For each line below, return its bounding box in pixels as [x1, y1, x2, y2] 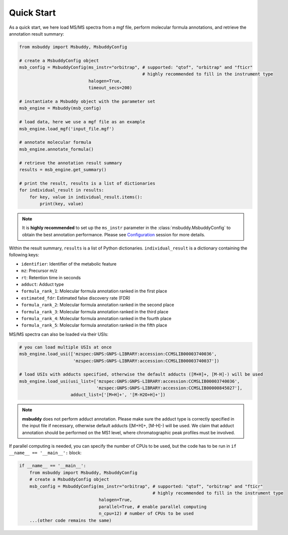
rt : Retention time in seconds [21, 274, 81, 280]
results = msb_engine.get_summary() [19, 167, 107, 172]
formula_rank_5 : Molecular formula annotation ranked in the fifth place [21, 322, 167, 328]
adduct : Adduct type [21, 282, 64, 287]
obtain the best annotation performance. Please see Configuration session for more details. [22, 231, 205, 237]
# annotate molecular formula [19, 139, 91, 145]
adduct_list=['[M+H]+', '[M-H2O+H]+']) [71, 392, 166, 398]
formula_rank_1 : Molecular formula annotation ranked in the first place [21, 288, 167, 294]
